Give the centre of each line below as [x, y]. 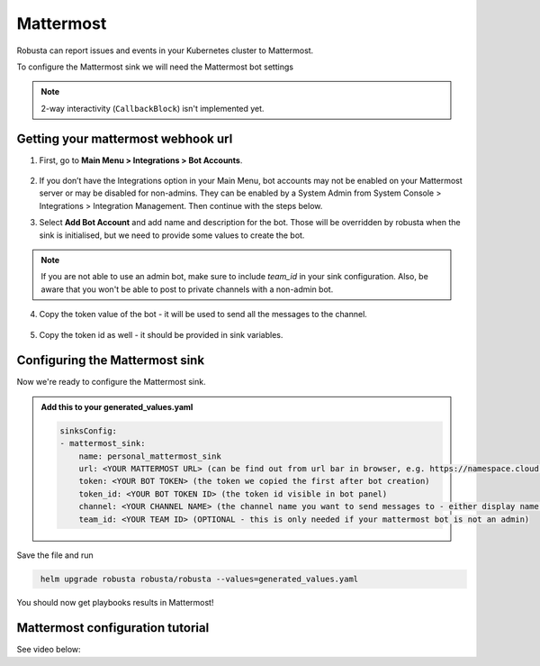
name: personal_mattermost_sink [150, 456]
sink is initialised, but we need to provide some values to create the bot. [172, 235]
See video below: [49, 650]
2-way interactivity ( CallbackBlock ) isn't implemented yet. [153, 108]
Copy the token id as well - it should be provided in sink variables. [161, 334]
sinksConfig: [88, 431]
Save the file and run [55, 555]
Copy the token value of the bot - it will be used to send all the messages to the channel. [203, 315]
